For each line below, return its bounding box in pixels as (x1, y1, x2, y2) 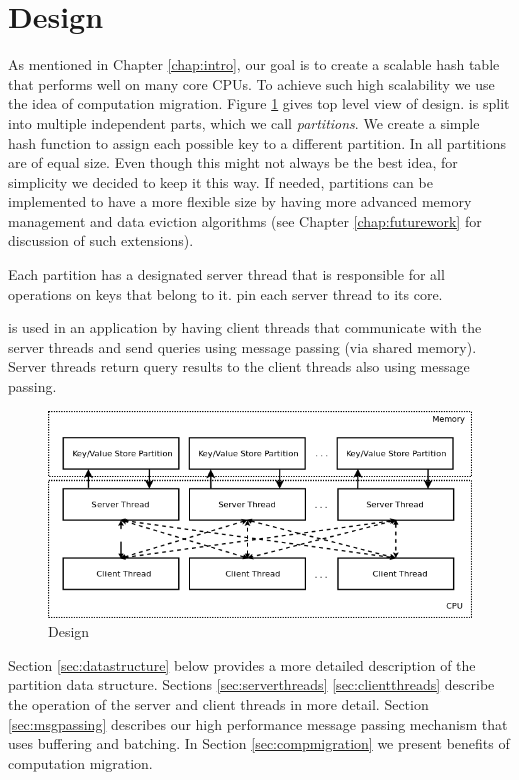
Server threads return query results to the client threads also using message (8, 356, 470, 377)
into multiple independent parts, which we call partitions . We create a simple (8, 112, 480, 133)
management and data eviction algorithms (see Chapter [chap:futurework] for (8, 210, 482, 231)
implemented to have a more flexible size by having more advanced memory (8, 191, 472, 212)
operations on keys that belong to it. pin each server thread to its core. (8, 283, 443, 304)
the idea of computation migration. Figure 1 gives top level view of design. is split (8, 93, 510, 114)
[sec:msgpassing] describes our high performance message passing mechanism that (8, 713, 508, 734)
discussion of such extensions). (8, 230, 194, 251)
